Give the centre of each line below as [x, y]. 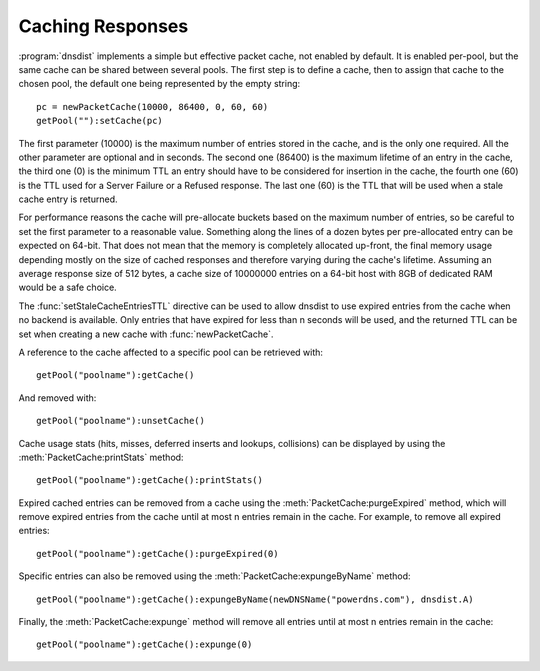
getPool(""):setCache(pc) [100, 121]
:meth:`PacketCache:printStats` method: [101, 457]
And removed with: [57, 397]
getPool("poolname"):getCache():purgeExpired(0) [157, 553]
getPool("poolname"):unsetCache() [120, 421]
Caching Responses [103, 26]
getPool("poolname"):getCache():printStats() [150, 480]
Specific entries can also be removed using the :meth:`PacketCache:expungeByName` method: [214, 576]
